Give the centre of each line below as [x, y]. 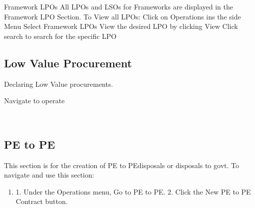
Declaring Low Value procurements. [59, 84]
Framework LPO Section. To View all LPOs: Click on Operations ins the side [123, 16]
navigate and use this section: [49, 175]
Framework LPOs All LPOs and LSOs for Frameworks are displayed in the [119, 6]
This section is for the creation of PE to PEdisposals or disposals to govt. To [122, 165]
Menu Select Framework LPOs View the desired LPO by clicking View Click [121, 26]
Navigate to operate [34, 101]
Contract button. [42, 201]
